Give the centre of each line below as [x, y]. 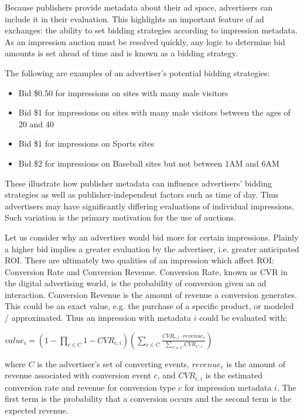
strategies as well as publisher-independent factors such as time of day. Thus [142, 194]
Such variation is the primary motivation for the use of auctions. [120, 217]
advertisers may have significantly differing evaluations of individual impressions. [150, 206]
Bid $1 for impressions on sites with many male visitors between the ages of [154, 112]
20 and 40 [36, 123]
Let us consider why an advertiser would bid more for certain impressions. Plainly [152, 237]
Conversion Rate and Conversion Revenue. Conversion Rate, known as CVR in [146, 271]
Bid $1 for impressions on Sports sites [86, 143]
